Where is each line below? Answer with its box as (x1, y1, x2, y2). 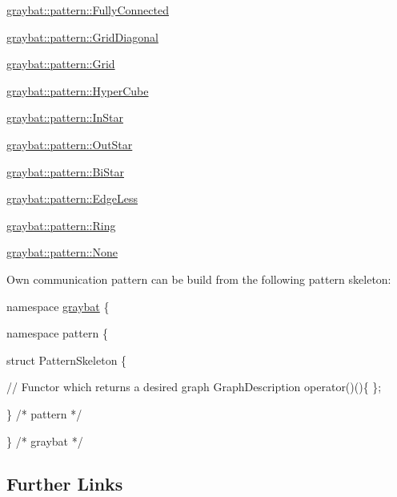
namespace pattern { (6, 325, 108, 341)
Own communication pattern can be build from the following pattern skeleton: (6, 270, 391, 287)
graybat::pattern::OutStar (6, 135, 133, 152)
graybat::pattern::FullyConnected (6, 2, 169, 18)
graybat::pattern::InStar (6, 109, 124, 126)
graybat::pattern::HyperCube (6, 82, 149, 99)
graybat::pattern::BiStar (6, 163, 124, 180)
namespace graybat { (6, 297, 110, 314)
